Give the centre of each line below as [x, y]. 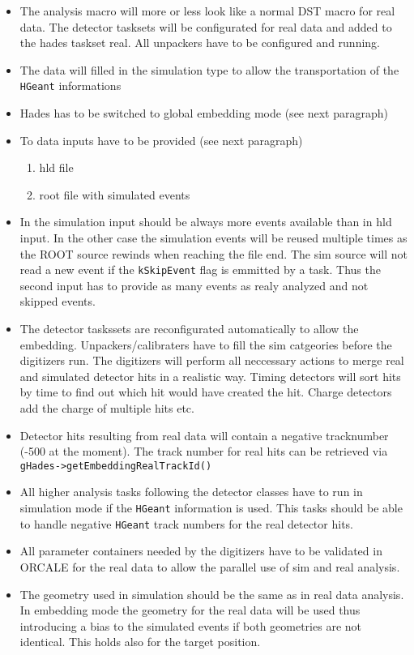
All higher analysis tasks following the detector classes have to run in [191, 492]
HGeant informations [70, 86]
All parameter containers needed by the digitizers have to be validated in [201, 551]
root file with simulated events [115, 194]
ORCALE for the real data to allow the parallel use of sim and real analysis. [210, 566]
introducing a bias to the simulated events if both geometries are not [190, 625]
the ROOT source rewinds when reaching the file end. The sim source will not [213, 253]
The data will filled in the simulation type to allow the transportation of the [209, 69]
